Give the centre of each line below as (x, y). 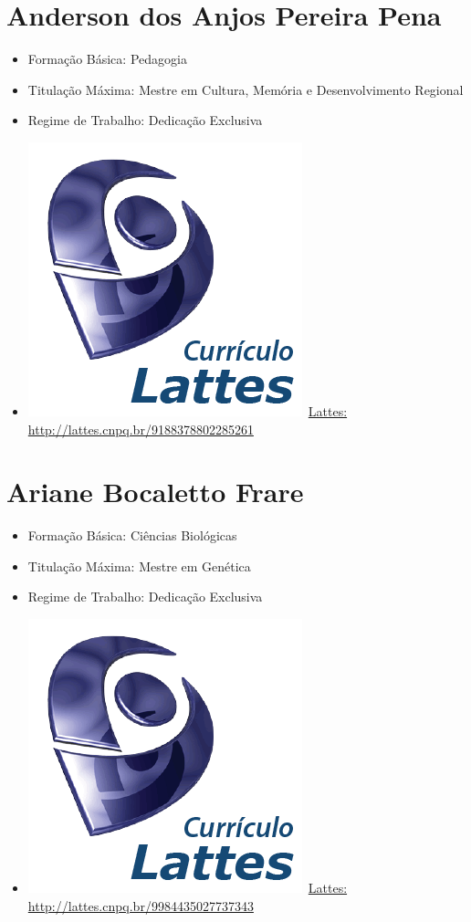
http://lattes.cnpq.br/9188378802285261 (141, 429)
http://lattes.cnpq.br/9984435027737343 (141, 905)
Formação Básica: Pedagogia (107, 59)
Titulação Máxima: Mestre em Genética (139, 566)
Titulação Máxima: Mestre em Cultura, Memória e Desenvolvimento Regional (246, 89)
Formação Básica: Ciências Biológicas (132, 535)
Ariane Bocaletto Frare (155, 492)
